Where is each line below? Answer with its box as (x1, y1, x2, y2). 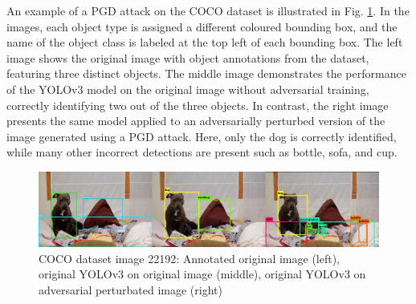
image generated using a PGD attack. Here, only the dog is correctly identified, (6, 128, 397, 144)
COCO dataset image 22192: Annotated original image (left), (39, 249, 341, 266)
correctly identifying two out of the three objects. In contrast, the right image (6, 96, 389, 113)
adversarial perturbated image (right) (39, 281, 222, 298)
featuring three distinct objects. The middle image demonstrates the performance (6, 65, 406, 82)
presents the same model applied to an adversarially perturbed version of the (6, 112, 385, 129)
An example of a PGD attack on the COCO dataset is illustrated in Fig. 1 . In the (6, 2, 410, 18)
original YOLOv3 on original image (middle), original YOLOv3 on (39, 265, 366, 282)
